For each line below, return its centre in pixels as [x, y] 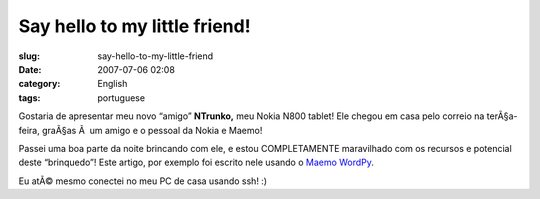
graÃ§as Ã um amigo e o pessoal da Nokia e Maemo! [152, 130]
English [112, 84]
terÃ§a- [502, 116]
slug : [29, 56]
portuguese [121, 97]
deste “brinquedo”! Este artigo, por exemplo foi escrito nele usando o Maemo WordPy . [196, 162]
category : [39, 84]
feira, [29, 130]
